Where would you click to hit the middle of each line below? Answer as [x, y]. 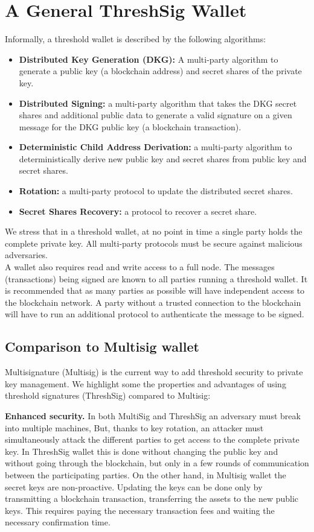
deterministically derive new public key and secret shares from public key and [163, 158]
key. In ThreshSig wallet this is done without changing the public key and [142, 451]
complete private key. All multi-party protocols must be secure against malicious [154, 243]
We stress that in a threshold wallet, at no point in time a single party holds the [154, 231]
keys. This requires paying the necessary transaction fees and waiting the [140, 510]
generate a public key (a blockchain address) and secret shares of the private [160, 71]
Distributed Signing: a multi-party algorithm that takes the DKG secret [158, 103]
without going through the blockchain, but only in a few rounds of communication [157, 463]
